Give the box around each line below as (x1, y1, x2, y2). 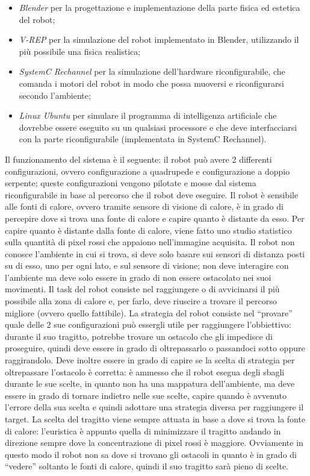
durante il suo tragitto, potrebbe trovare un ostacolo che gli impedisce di (5, 330, 273, 342)
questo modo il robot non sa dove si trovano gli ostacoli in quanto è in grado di (5, 448, 297, 460)
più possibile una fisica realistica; (19, 45, 141, 57)
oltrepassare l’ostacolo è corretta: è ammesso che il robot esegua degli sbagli (5, 365, 285, 378)
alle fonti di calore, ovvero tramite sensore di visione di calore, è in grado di (5, 200, 284, 213)
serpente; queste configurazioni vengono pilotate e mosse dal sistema (5, 177, 256, 189)
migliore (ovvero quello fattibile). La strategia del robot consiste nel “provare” (5, 306, 293, 319)
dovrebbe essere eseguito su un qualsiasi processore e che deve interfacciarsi (19, 121, 297, 133)
